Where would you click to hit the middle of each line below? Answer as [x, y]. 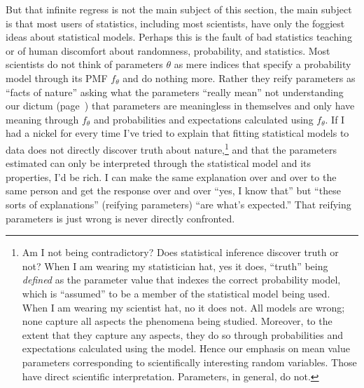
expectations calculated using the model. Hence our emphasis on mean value [186, 348]
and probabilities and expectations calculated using [203, 119]
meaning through [42, 119]
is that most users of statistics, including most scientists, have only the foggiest [175, 23]
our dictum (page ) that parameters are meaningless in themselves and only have [180, 106]
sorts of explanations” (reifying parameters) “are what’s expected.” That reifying [178, 204]
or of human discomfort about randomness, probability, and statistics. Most [168, 50]
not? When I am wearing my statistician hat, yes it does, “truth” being [175, 266]
